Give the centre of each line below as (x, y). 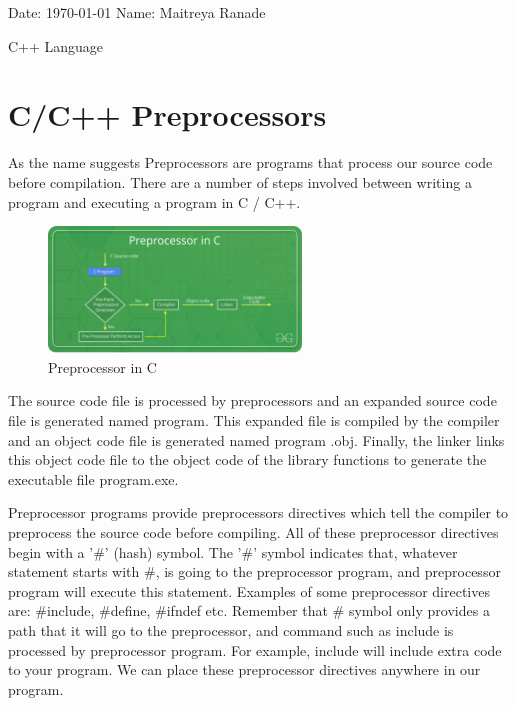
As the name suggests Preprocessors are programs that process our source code (250, 162)
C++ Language (56, 45)
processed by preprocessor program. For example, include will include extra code (255, 649)
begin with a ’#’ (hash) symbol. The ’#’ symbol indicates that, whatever (233, 551)
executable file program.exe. (93, 478)
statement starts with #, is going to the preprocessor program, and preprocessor (254, 571)
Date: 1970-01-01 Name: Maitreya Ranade (137, 12)
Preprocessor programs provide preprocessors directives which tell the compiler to (258, 512)
